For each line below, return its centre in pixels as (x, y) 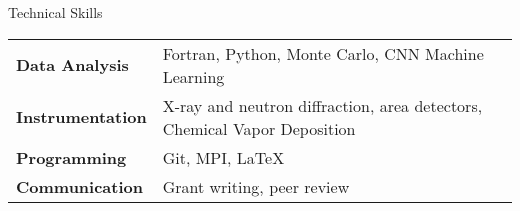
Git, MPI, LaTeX (223, 157)
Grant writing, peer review (256, 186)
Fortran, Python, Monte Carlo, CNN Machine (323, 53)
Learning (193, 76)
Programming (71, 157)
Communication (79, 186)
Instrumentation (81, 117)
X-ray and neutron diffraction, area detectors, (322, 105)
